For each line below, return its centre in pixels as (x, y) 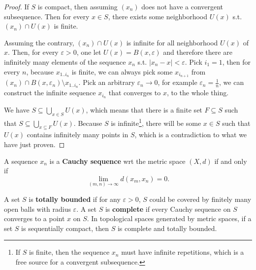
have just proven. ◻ (34, 144)
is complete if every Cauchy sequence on (168, 209)
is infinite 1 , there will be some (156, 122)
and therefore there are (198, 52)
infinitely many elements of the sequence (65, 61)
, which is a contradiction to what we (191, 135)
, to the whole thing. (198, 93)
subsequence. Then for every (47, 16)
